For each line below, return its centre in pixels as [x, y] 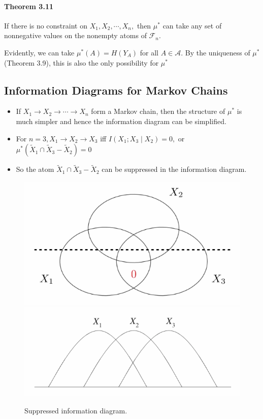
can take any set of [192, 25]
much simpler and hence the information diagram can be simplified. [121, 121]
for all [149, 52]
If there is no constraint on [46, 25]
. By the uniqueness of [216, 52]
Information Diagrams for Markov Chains [116, 90]
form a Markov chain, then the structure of [158, 111]
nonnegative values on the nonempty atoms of [75, 35]
